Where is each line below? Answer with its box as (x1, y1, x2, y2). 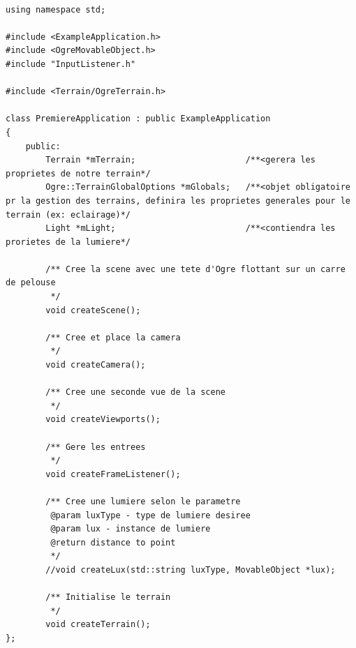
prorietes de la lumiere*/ (6, 236, 131, 247)
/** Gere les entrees (45, 442, 146, 452)
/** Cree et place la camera (45, 332, 181, 342)
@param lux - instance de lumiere (50, 524, 211, 534)
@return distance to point (50, 537, 176, 548)
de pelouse (6, 278, 56, 288)
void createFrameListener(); (45, 469, 181, 479)
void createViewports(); (45, 414, 161, 425)
